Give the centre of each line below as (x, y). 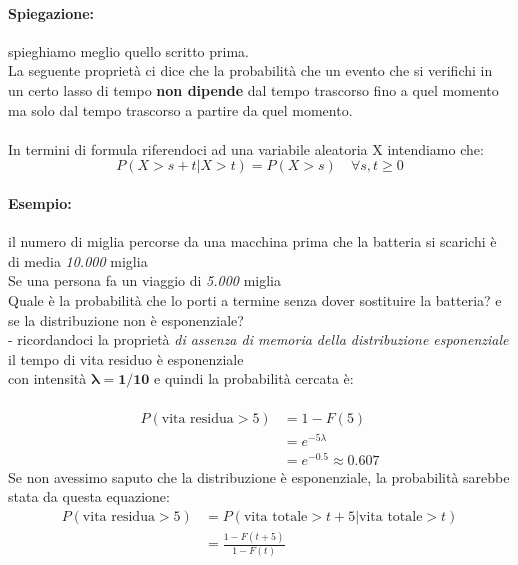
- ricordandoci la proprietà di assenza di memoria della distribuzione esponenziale (258, 339)
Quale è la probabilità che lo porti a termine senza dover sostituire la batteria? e (255, 299)
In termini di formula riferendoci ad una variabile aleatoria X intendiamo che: (246, 148)
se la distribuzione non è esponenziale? (126, 319)
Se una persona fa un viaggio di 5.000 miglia (145, 280)
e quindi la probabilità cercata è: (254, 378)
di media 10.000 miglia (78, 260)
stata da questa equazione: (89, 496)
